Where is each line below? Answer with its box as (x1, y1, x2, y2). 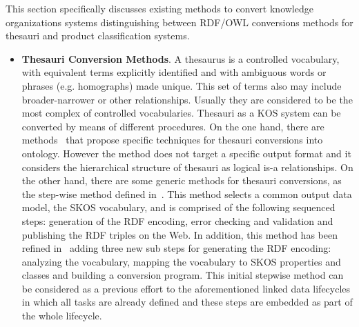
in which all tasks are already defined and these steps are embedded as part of (21, 295, 353, 309)
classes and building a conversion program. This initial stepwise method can (21, 268, 344, 282)
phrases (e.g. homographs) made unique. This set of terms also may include (21, 78, 342, 92)
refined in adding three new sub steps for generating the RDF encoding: (21, 241, 331, 255)
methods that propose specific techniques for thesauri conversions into (21, 132, 323, 147)
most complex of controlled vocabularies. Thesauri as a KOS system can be (21, 106, 341, 120)
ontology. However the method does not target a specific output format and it (21, 146, 351, 160)
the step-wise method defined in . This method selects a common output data (21, 186, 352, 201)
